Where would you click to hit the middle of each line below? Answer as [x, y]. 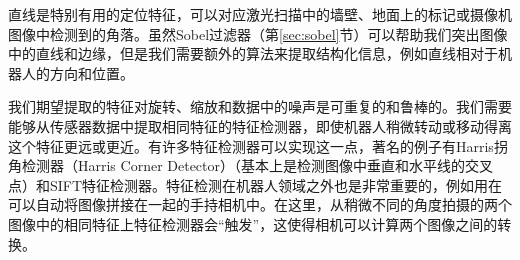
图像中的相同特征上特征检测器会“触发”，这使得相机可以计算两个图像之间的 [253, 223]
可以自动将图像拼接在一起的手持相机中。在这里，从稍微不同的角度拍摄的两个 [260, 204]
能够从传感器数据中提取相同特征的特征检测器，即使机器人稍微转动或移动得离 [260, 125]
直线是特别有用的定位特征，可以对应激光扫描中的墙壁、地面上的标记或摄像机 [260, 14]
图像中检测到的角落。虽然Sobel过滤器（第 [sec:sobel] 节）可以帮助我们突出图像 [258, 33]
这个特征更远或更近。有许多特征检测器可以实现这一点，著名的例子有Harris [251, 145]
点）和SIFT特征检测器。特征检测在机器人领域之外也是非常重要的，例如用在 [255, 184]
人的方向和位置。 [77, 72]
